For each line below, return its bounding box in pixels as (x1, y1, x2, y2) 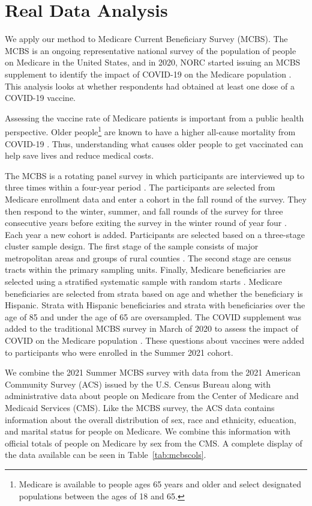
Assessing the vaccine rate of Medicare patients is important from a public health (5, 111, 304, 124)
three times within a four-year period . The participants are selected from (5, 181, 275, 194)
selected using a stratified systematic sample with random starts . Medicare (5, 275, 282, 288)
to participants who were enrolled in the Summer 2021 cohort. (5, 346, 233, 358)
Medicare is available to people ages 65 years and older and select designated (19, 477, 302, 490)
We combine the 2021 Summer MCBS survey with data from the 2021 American (5, 366, 301, 379)
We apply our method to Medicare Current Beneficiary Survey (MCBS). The (5, 32, 288, 45)
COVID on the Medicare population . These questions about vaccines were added (5, 334, 305, 347)
